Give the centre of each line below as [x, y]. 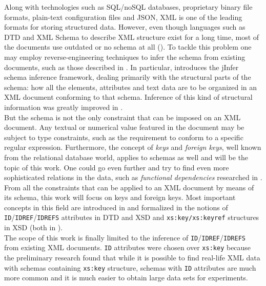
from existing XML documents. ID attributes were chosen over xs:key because [128, 247]
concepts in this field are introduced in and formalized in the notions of [116, 207]
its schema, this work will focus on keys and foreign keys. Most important [120, 197]
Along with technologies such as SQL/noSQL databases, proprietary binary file [128, 7]
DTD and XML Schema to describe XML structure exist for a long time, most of [132, 37]
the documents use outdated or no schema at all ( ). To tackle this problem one [128, 47]
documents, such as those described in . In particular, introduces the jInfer [121, 67]
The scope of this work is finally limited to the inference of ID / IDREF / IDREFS [125, 237]
